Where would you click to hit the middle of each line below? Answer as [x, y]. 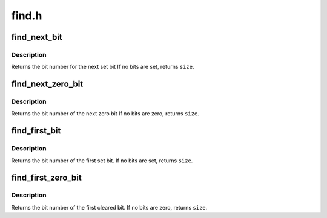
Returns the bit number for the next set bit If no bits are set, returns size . [103, 67]
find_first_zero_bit [46, 178]
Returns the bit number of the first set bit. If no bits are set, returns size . [102, 161]
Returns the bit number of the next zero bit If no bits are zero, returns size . [105, 114]
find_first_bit [36, 131]
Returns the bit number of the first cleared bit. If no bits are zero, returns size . [109, 207]
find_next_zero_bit [47, 84]
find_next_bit [37, 37]
